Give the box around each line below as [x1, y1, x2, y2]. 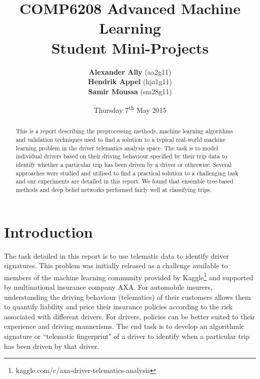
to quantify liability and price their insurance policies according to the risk [4, 301, 233, 312]
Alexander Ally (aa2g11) [88, 66, 171, 77]
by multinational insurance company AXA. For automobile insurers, [4, 281, 212, 292]
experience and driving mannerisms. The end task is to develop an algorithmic [4, 321, 244, 331]
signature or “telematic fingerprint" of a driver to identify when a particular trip [4, 330, 250, 341]
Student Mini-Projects [51, 37, 209, 58]
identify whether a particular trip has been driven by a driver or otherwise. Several [15, 160, 231, 168]
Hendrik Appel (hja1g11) [88, 76, 172, 87]
